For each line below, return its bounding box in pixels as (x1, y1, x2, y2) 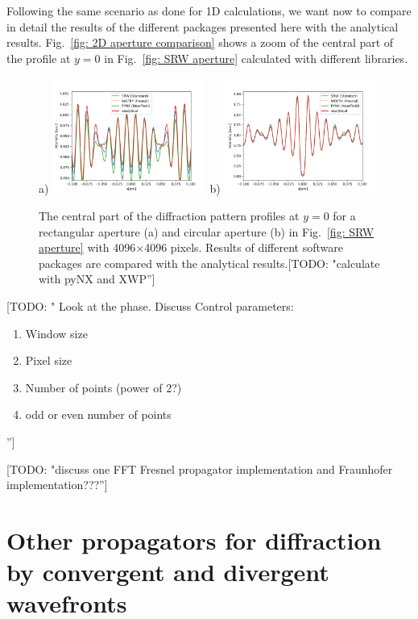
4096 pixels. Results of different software (144, 239, 343, 256)
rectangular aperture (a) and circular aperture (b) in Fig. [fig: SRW (39, 223, 375, 240)
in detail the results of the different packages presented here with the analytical (6, 18, 399, 35)
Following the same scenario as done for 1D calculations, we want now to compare (6, 2, 412, 19)
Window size (25, 324, 88, 341)
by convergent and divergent (6, 555, 329, 588)
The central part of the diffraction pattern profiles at (39, 207, 300, 224)
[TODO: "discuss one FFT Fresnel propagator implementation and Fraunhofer (6, 460, 393, 477)
